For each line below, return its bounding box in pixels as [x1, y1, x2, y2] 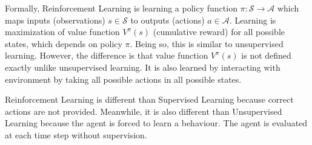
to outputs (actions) [130, 13, 205, 26]
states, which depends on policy [5, 37, 122, 50]
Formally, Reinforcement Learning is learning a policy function [5, 2, 237, 14]
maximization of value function [5, 25, 120, 38]
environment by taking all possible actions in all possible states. [5, 72, 242, 85]
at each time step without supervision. [5, 128, 147, 141]
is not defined [241, 49, 291, 62]
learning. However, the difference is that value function [5, 49, 208, 62]
